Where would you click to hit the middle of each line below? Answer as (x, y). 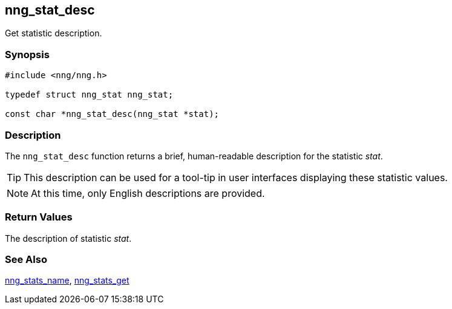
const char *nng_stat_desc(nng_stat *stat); (112, 114)
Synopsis (27, 54)
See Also (26, 260)
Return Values (39, 217)
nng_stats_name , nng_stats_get (67, 281)
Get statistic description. (54, 33)
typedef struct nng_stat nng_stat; (89, 95)
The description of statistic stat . (68, 238)
